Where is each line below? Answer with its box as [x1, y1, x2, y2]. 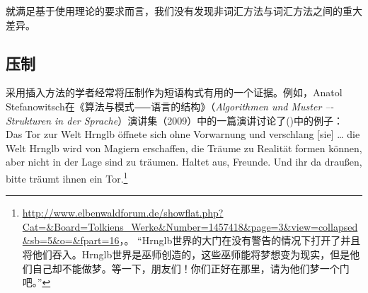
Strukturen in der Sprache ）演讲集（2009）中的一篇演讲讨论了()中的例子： [6, 113, 344, 127]
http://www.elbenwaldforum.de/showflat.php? [22, 205, 224, 220]
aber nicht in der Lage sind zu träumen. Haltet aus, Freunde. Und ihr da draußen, [6, 154, 362, 169]
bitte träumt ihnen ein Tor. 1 [6, 168, 128, 185]
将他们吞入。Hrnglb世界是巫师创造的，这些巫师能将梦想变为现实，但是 [22, 246, 350, 261]
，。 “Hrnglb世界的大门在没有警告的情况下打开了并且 [119, 233, 361, 248]
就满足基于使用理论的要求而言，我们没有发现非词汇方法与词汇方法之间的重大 [6, 4, 362, 18]
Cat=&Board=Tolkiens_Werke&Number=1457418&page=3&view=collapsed [22, 219, 358, 234]
